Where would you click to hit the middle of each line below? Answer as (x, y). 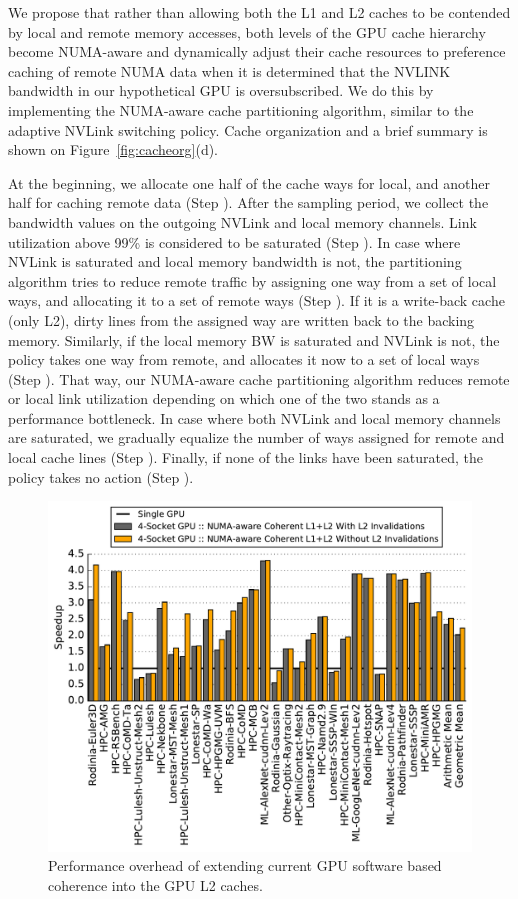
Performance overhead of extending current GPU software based (245, 865)
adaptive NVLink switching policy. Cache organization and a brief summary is (248, 129)
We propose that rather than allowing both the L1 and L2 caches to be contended (259, 12)
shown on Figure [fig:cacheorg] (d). (113, 149)
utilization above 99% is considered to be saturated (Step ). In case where (234, 241)
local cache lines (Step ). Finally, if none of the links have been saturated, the (245, 457)
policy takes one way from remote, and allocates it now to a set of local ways (244, 359)
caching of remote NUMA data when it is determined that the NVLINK (229, 70)
